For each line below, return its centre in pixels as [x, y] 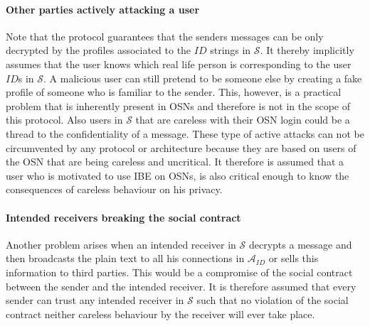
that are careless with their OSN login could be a [243, 120]
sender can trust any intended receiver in [95, 300]
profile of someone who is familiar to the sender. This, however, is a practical [174, 92]
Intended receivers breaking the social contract [123, 217]
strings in [231, 50]
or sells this [294, 258]
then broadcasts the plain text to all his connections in [125, 258]
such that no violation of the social [273, 300]
